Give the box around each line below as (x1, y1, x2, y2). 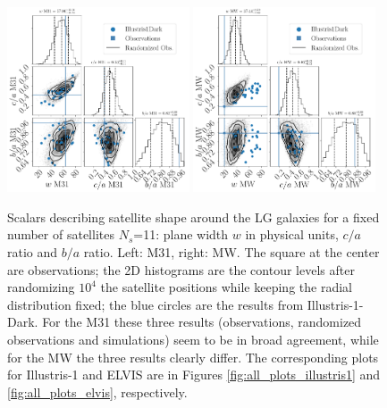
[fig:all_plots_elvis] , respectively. (7, 382, 188, 401)
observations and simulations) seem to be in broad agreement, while (7, 329, 379, 348)
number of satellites (7, 225, 114, 244)
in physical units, (245, 225, 339, 244)
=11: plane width (133, 225, 229, 244)
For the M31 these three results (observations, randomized (42, 312, 362, 331)
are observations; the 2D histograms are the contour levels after (7, 260, 355, 279)
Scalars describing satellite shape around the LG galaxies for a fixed (7, 207, 380, 226)
